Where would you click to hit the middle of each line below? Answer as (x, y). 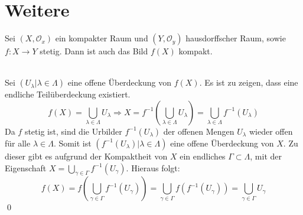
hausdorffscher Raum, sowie (236, 38)
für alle (18, 143)
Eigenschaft (26, 167)
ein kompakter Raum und (102, 38)
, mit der (266, 156)
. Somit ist (72, 143)
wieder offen (271, 131)
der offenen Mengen (199, 131)
